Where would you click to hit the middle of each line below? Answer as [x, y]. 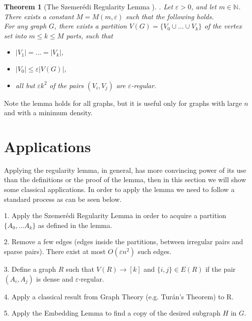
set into [15, 35]
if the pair [220, 269]
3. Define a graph [30, 269]
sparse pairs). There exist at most [55, 251]
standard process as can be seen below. [63, 199]
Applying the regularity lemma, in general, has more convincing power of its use [125, 170]
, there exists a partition [91, 26]
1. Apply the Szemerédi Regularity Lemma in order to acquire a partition [115, 215]
